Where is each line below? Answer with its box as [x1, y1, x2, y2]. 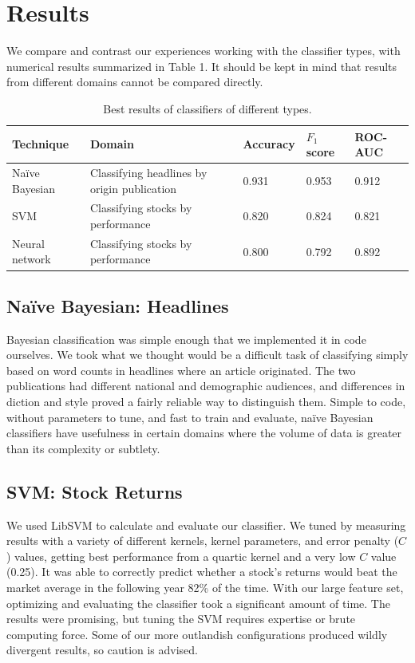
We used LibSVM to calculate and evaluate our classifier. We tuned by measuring [6, 516, 406, 533]
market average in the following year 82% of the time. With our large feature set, [6, 579, 404, 596]
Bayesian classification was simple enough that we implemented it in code [6, 330, 366, 347]
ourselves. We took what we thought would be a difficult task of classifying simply [6, 346, 409, 363]
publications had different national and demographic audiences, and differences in [6, 377, 405, 394]
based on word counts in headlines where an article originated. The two [6, 361, 356, 378]
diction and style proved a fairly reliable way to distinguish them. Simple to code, [6, 393, 406, 410]
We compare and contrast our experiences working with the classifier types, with [6, 42, 401, 59]
